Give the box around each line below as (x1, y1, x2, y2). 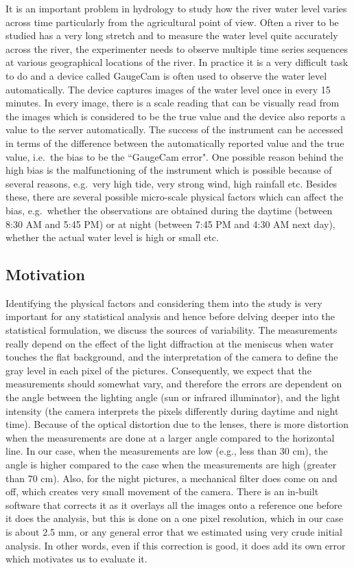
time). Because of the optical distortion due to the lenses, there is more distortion (5, 417, 349, 431)
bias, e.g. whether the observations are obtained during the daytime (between (5, 203, 333, 217)
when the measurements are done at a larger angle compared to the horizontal (5, 430, 335, 444)
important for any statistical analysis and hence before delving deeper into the (5, 309, 335, 323)
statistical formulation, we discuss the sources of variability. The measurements (5, 323, 338, 337)
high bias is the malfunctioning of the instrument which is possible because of (5, 163, 332, 177)
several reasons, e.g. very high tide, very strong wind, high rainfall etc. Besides (5, 176, 338, 190)
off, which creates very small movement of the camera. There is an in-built (5, 484, 319, 499)
